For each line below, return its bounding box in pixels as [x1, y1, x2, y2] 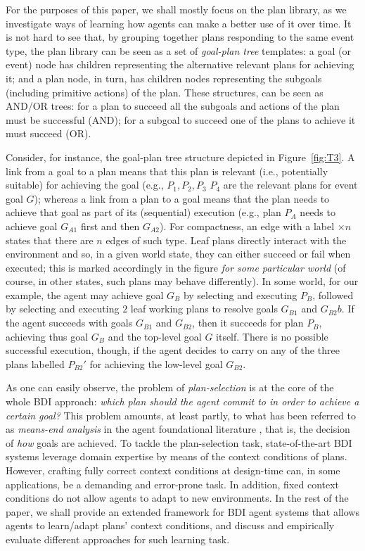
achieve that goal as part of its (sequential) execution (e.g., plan [6, 205, 281, 220]
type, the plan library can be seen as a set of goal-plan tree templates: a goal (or [6, 43, 351, 58]
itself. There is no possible [216, 329, 328, 343]
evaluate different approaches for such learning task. [6, 531, 230, 546]
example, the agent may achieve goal [6, 287, 164, 302]
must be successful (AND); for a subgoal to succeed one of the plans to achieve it [6, 112, 356, 127]
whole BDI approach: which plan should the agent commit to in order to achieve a [6, 394, 359, 409]
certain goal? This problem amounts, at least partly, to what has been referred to [6, 407, 356, 422]
